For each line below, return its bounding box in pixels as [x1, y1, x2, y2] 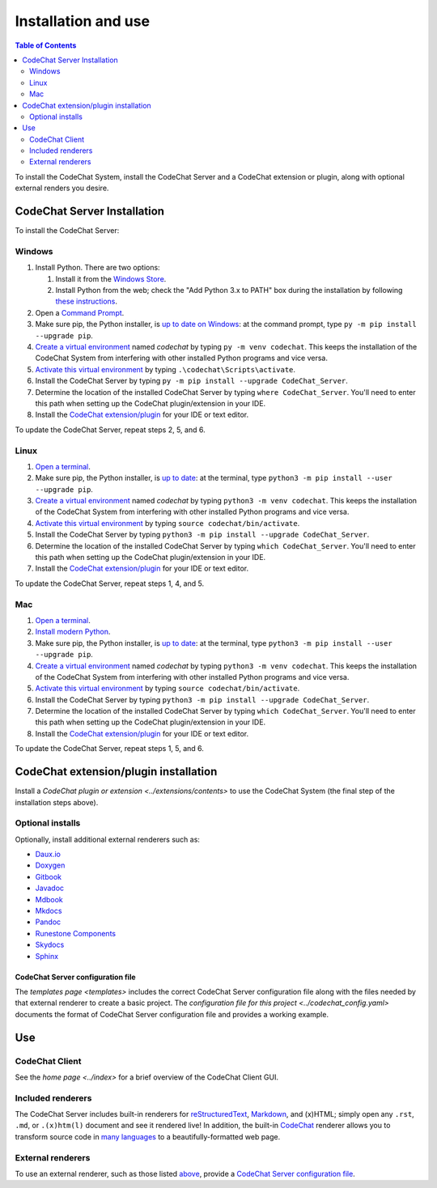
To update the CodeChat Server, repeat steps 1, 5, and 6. [15, 744, 204, 753]
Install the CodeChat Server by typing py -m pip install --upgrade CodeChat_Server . [35, 376, 348, 386]
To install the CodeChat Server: [15, 226, 120, 235]
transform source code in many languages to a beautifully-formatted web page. [15, 1131, 281, 1141]
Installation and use [15, 12, 150, 30]
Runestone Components [35, 928, 117, 938]
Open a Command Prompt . [35, 308, 125, 317]
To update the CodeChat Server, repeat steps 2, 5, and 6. [15, 425, 206, 435]
